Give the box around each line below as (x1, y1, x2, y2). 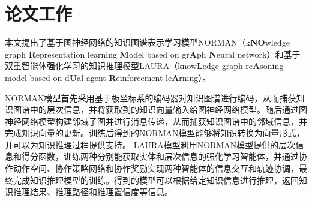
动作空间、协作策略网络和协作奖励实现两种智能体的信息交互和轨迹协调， (13, 162, 299, 175)
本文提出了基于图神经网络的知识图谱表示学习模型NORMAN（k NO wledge (5, 36, 290, 49)
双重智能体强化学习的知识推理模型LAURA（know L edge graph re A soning (5, 59, 284, 72)
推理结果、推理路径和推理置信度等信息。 (13, 185, 173, 198)
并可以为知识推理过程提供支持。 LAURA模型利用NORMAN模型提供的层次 (5, 138, 296, 151)
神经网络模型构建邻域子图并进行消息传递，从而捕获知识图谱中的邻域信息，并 (5, 115, 307, 127)
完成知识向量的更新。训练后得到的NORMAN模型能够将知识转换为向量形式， (5, 127, 305, 139)
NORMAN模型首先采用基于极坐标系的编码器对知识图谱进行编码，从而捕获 (5, 91, 296, 104)
